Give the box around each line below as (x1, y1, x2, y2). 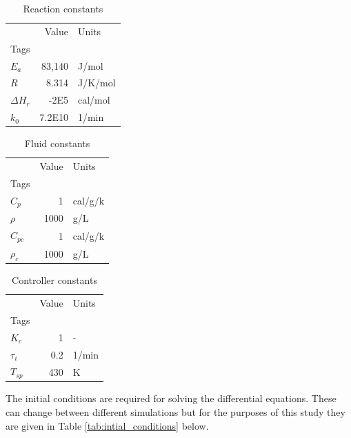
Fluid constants (24, 136, 90, 151)
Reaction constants (23, 1, 103, 15)
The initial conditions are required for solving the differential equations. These (6, 391, 337, 406)
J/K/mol (77, 75, 116, 90)
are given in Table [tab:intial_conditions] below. (6, 418, 209, 432)
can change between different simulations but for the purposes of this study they (6, 405, 345, 419)
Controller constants (12, 273, 97, 287)
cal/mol (77, 93, 110, 107)
